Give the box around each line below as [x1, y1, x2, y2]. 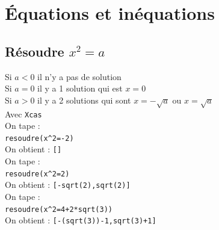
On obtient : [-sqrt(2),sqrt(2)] [5, 178, 131, 191]
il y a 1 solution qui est [37, 82, 123, 95]
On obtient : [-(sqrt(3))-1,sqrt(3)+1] [5, 214, 156, 226]
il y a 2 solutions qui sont [37, 93, 131, 106]
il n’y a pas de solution [37, 70, 122, 82]
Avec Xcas [5, 107, 42, 120]
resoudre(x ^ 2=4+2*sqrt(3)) [5, 205, 113, 214]
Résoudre [5, 42, 64, 60]
